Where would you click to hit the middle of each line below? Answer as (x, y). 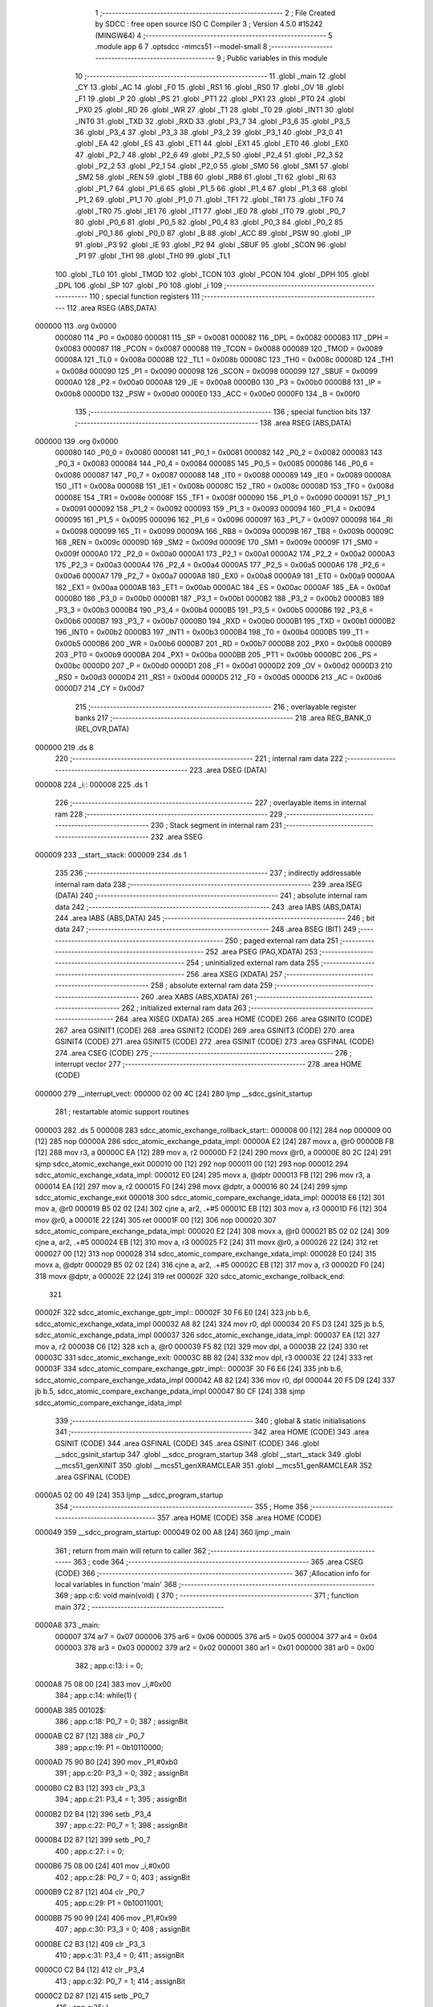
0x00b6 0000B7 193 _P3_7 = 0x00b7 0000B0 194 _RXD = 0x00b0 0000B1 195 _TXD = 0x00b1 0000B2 (225, 621)
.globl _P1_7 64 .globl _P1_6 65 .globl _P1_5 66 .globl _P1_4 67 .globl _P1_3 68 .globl (211, 188)
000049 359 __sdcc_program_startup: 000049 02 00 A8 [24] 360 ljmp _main (163, 1533)
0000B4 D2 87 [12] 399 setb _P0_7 (93, 1840)
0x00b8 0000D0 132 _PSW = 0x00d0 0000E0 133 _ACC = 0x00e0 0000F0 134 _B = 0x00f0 (208, 393)
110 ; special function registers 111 (145, 296)
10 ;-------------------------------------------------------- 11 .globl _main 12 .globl (210, 75)
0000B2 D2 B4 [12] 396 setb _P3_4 (93, 1814)
